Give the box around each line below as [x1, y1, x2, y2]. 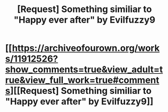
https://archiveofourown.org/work [12, 43, 160, 54]
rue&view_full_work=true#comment [5, 74, 159, 86]
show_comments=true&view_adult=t [5, 64, 163, 75]
